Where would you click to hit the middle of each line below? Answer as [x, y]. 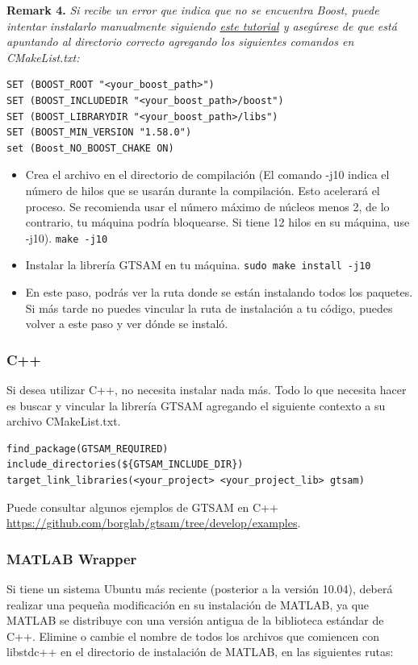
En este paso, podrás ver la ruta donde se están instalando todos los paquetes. [219, 292]
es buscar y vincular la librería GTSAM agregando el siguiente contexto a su [196, 405]
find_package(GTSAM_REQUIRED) [88, 449]
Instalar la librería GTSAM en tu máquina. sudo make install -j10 [198, 265]
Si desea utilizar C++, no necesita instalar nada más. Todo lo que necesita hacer [207, 390]
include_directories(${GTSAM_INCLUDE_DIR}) [125, 465]
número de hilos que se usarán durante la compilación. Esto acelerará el [203, 190]
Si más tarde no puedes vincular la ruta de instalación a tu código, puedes [209, 308]
